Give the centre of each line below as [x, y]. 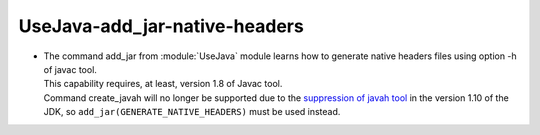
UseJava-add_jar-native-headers [161, 26]
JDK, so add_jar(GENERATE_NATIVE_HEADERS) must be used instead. [192, 112]
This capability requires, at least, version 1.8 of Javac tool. [163, 84]
